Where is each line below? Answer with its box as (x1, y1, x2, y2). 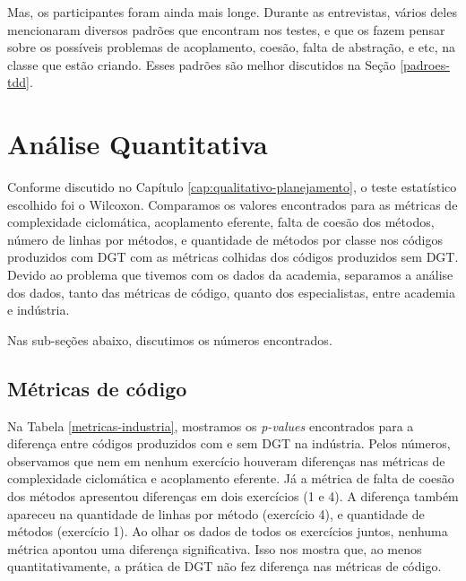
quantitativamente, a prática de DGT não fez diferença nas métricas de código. (7, 557, 442, 576)
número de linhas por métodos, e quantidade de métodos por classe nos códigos (7, 230, 443, 248)
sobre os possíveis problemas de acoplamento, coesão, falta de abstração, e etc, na (7, 38, 455, 56)
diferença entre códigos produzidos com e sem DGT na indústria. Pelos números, (7, 434, 451, 453)
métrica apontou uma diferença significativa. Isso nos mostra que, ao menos (7, 539, 422, 558)
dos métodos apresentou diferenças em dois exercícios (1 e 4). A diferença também (7, 487, 459, 506)
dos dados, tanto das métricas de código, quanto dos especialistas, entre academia (7, 282, 455, 301)
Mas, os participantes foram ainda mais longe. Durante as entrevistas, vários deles (7, 3, 457, 21)
